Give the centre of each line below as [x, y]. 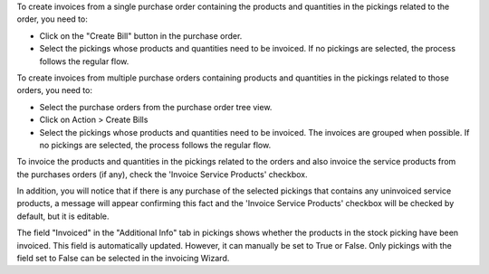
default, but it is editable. [63, 216]
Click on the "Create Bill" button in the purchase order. [141, 35]
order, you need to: [52, 19]
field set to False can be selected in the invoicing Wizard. [123, 259]
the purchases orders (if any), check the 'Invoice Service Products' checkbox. [162, 174]
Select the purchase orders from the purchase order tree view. [156, 107]
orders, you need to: [54, 90]
